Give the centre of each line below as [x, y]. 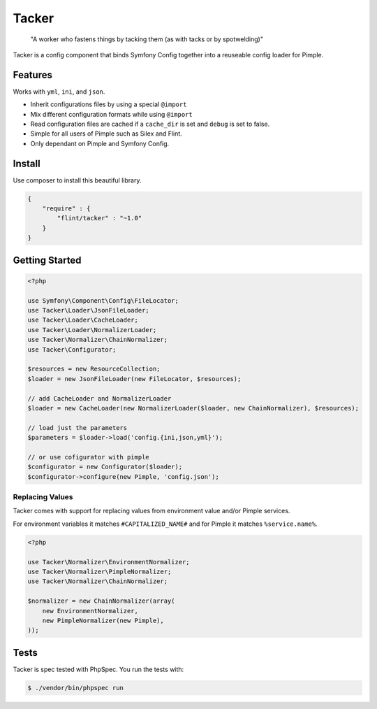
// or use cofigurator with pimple [88, 457]
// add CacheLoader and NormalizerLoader [99, 398]
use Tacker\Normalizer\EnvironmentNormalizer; [109, 562]
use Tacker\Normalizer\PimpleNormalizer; [99, 571]
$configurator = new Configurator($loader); [105, 467]
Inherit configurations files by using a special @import [109, 104]
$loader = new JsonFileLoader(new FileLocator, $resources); [134, 379]
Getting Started [47, 260]
